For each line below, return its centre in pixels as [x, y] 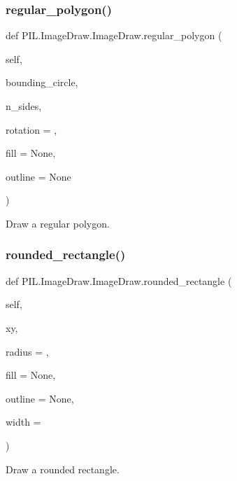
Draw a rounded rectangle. [63, 469]
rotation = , [31, 129]
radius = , [27, 351]
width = [23, 422]
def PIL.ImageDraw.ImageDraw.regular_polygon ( [114, 35]
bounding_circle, [42, 82]
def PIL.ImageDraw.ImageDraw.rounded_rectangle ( [119, 280]
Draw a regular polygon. [58, 223]
